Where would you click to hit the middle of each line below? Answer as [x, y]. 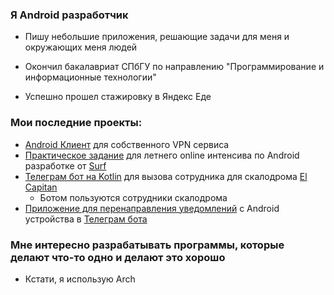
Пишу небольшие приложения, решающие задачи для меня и [157, 37]
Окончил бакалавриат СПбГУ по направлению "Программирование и [174, 67]
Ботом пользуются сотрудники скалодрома [133, 197]
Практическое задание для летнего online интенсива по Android [162, 155]
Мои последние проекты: [76, 123]
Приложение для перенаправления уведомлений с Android [152, 208]
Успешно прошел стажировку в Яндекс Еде [118, 97]
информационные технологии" [90, 77]
